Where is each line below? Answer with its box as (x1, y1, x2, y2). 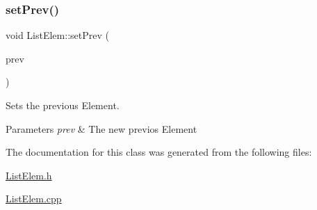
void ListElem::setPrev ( (6, 28, 109, 42)
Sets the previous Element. (6, 98, 120, 112)
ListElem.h (6, 168, 52, 182)
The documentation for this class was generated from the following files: (6, 145, 312, 159)
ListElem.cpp (6, 191, 62, 206)
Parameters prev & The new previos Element (6, 121, 197, 136)
